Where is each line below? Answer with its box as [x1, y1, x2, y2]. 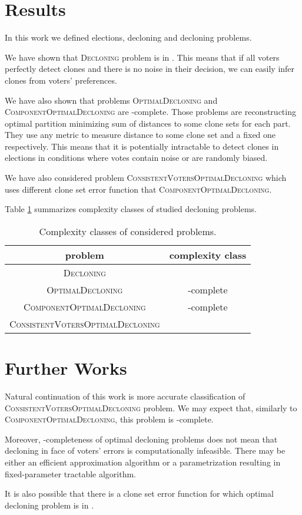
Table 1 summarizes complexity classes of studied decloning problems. [5, 203, 257, 215]
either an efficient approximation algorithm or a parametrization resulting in [5, 455, 281, 468]
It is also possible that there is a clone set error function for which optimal [5, 487, 274, 500]
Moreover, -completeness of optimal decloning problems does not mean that [5, 433, 278, 445]
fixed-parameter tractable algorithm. [5, 467, 137, 480]
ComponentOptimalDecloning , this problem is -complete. [5, 413, 214, 425]
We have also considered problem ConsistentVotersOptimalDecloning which [5, 171, 287, 184]
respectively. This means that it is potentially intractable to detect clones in [5, 140, 279, 152]
